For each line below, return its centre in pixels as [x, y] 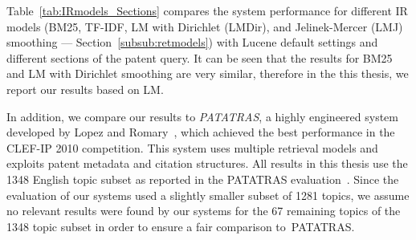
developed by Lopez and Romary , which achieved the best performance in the [201, 132]
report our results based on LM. [85, 89]
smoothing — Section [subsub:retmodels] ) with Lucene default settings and [192, 42]
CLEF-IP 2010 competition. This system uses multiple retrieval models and [192, 147]
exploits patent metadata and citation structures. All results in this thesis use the [207, 163]
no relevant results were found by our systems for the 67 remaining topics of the [204, 211]
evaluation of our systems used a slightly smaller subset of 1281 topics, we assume [208, 195]
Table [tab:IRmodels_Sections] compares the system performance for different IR [207, 10]
